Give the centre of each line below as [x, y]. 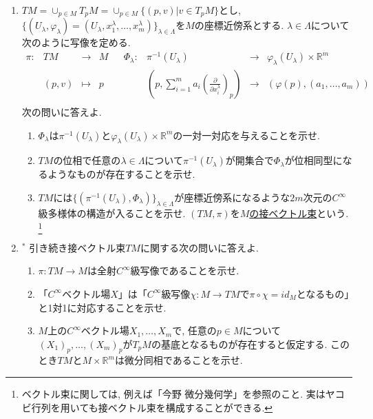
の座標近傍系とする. [239, 25]
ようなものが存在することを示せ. [121, 174]
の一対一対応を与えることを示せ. [246, 135]
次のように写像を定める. [76, 42]
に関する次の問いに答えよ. [199, 247]
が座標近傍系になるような [232, 197]
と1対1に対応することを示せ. [102, 307]
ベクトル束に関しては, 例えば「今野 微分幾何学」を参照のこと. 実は [173, 394]
